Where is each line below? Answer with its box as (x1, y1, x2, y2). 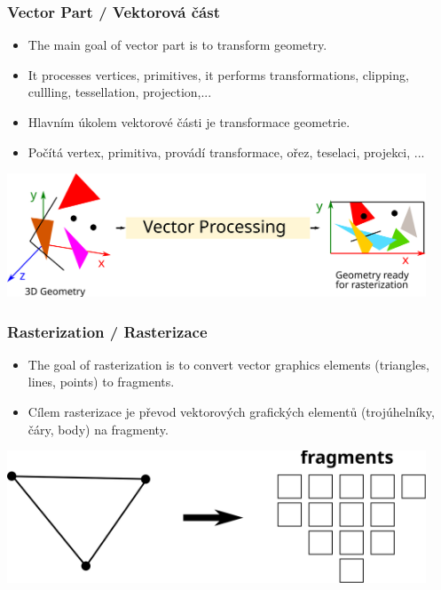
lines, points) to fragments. (28, 372, 175, 391)
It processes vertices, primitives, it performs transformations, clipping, (28, 65, 409, 84)
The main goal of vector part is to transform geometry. (28, 36, 327, 54)
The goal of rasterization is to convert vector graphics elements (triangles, (28, 355, 429, 373)
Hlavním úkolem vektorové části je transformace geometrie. (28, 113, 350, 131)
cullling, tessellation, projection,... (28, 83, 212, 101)
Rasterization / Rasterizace (7, 320, 208, 342)
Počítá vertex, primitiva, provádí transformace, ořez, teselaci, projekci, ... (28, 142, 425, 161)
